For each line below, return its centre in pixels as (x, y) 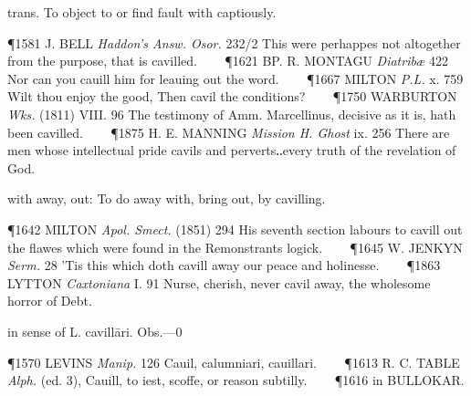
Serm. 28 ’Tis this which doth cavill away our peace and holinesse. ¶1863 (224, 265)
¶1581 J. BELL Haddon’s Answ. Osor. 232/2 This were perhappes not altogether (234, 42)
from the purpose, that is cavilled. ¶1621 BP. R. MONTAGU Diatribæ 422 (228, 61)
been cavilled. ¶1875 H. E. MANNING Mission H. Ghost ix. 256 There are (229, 132)
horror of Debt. (50, 301)
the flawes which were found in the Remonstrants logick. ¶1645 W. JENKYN (235, 247)
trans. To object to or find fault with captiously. (142, 12)
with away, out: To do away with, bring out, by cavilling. (167, 198)
